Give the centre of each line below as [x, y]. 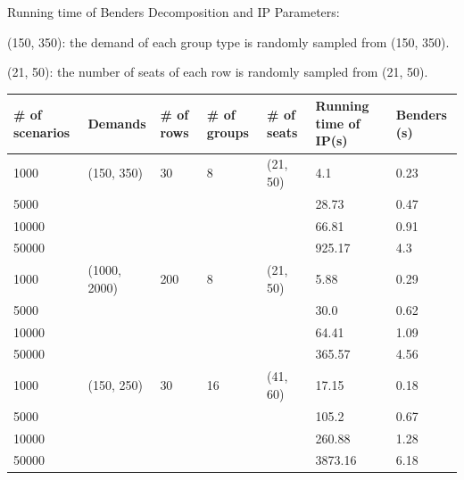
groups [228, 132]
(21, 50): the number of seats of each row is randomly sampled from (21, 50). [218, 72]
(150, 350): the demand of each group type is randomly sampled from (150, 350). [228, 41]
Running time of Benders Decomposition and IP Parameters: [174, 12]
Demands [117, 123]
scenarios [42, 132]
